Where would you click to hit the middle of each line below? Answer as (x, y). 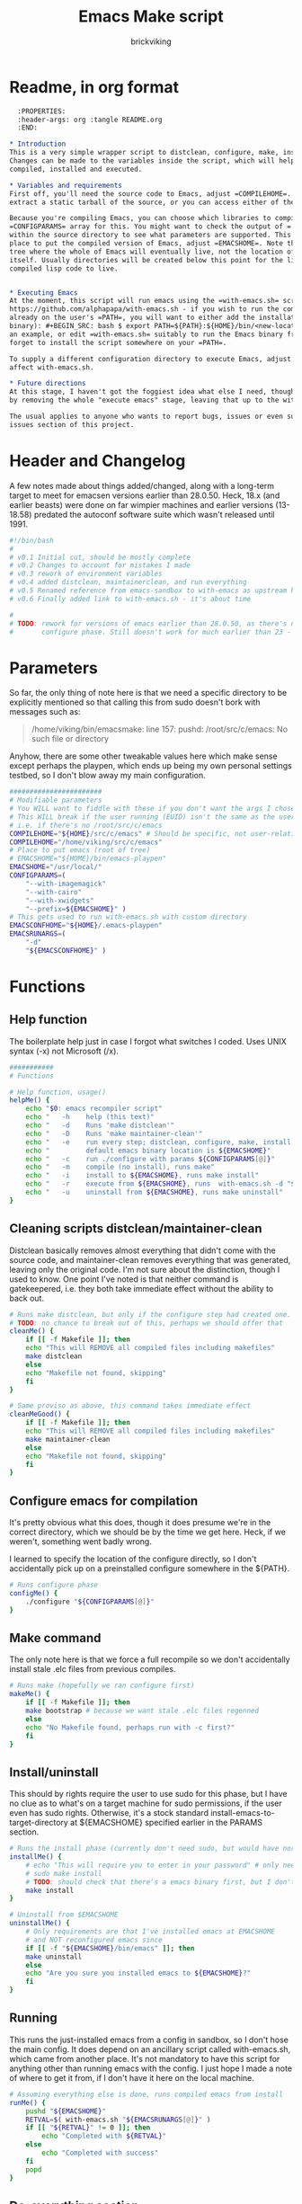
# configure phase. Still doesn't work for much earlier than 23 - (151, 632)
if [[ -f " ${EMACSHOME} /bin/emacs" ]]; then (110, 1948)
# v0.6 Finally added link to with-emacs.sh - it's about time (130, 599)
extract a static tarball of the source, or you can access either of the (152, 202)
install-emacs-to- (243, 1813)
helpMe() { (30, 1100)
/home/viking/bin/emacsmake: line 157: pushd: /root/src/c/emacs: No (160, 729)
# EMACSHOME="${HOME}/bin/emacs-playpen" (88, 859)
